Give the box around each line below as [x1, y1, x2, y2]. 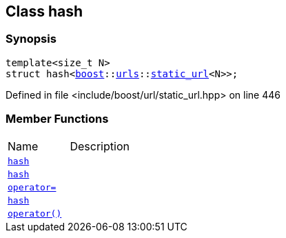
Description [70, 139, 130, 153]
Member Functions [6, 112, 109, 126]
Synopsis [6, 32, 57, 46]
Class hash [6, 3, 83, 20]
